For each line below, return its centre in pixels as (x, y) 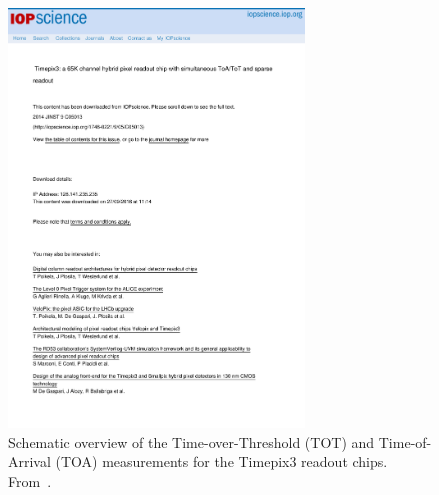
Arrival (29, 461)
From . (30, 480)
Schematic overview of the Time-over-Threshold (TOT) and (191, 441)
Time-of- (405, 441)
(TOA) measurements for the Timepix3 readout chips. (221, 461)
